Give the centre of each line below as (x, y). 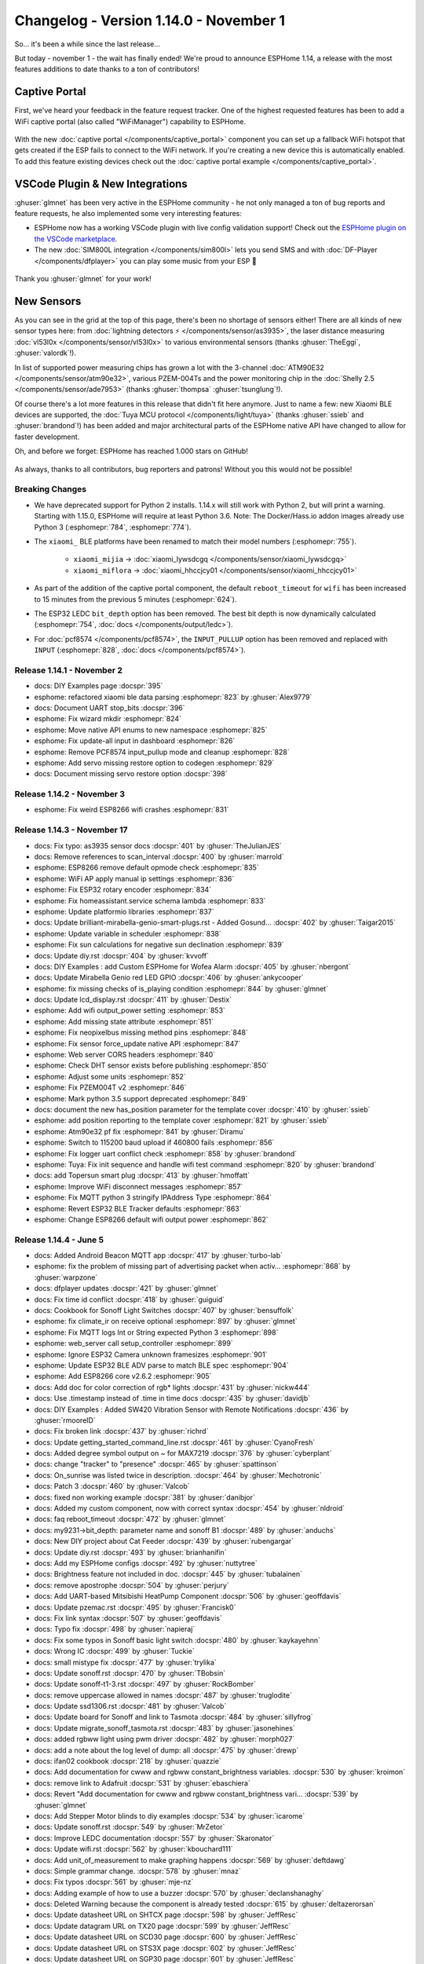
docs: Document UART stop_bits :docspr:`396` (110, 708)
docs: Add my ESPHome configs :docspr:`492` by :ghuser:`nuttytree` (146, 1563)
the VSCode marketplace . (76, 239)
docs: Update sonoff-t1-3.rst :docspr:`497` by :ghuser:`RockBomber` (145, 1684)
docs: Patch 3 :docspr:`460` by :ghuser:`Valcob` (112, 1486)
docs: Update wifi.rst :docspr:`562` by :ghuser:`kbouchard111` (133, 1849)
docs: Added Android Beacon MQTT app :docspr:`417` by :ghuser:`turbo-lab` (158, 1255)
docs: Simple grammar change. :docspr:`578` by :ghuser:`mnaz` (137, 1871)
